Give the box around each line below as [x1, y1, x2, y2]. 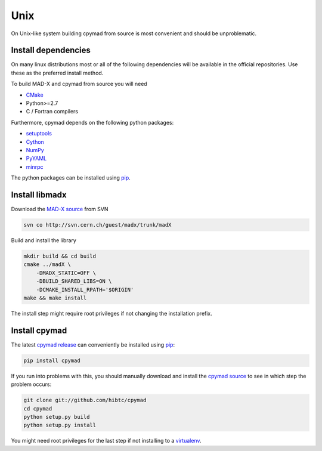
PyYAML [26, 155, 47, 162]
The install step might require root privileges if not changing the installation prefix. [11, 310, 213, 317]
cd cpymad [23, 405, 52, 412]
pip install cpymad [23, 357, 80, 364]
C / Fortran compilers [26, 108, 79, 115]
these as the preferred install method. [11, 69, 104, 76]
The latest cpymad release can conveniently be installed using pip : [11, 341, 175, 348]
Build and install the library [11, 237, 77, 244]
